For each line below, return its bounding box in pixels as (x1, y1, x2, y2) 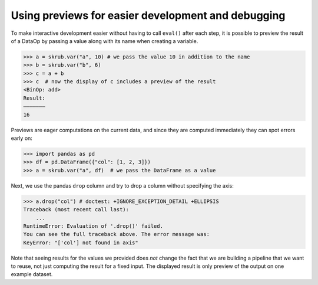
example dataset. (11, 271, 53, 278)
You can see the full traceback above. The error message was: (23, 231, 210, 238)
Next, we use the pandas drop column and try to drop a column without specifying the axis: (11, 182, 234, 189)
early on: (11, 135, 32, 142)
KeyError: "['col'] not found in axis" (23, 239, 138, 246)
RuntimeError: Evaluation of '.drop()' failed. (23, 222, 163, 230)
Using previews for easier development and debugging (11, 9, 286, 22)
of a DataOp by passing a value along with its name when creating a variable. (11, 37, 198, 44)
